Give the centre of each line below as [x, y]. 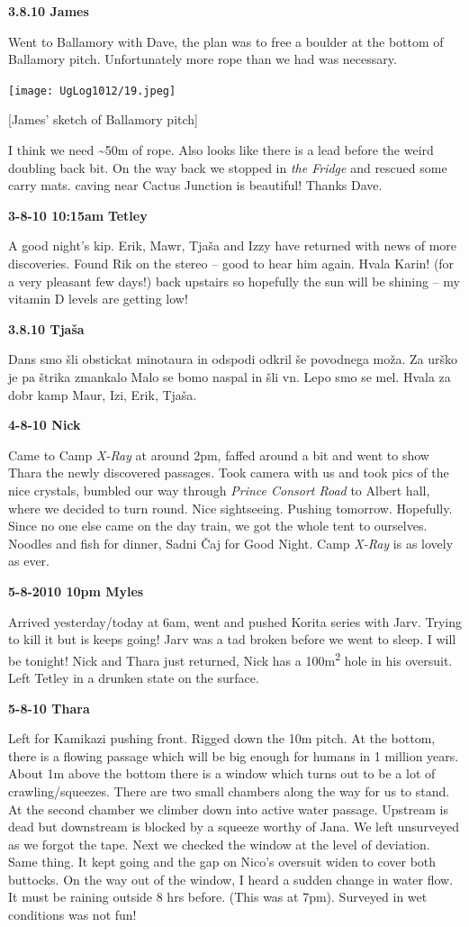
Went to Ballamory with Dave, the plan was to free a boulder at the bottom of [226, 41]
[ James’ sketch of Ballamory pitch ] [103, 119]
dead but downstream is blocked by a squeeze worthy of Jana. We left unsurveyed [234, 827]
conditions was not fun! [72, 915]
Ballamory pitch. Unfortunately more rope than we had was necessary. [203, 59]
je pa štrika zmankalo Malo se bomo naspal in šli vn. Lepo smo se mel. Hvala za [230, 376]
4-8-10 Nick [45, 425]
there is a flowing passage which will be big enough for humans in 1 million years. [234, 755]
